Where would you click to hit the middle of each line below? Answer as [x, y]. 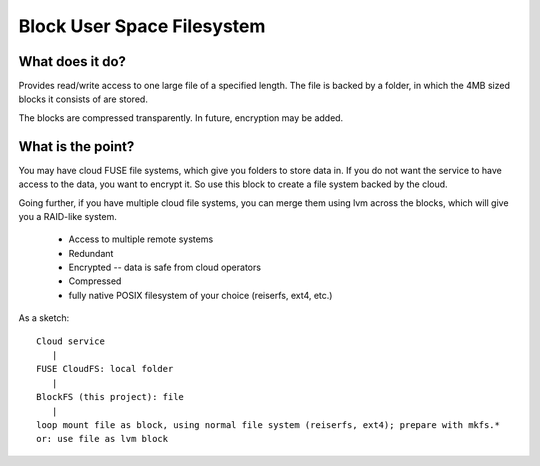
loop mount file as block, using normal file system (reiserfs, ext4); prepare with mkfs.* [268, 425]
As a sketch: [44, 318]
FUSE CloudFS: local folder [105, 369]
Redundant [91, 253]
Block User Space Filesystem [142, 26]
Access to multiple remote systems [141, 239]
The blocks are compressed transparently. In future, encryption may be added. [181, 117]
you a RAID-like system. [67, 216]
